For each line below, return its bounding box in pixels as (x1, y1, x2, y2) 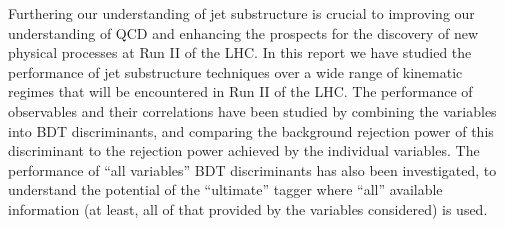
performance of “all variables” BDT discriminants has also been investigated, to (8, 159, 497, 180)
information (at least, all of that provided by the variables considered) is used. (8, 198, 488, 219)
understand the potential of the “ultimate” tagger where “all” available (8, 179, 443, 200)
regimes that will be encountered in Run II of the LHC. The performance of (8, 81, 473, 102)
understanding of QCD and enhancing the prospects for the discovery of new (8, 22, 479, 43)
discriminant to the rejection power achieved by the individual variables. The (8, 140, 480, 161)
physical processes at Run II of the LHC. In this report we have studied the (8, 42, 472, 63)
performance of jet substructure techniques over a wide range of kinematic (8, 61, 463, 82)
